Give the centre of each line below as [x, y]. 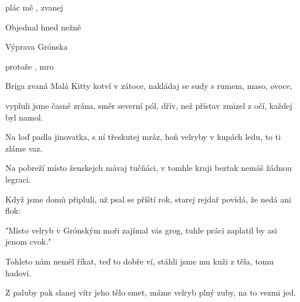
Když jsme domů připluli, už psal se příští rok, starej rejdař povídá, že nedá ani [148, 199]
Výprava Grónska [37, 47]
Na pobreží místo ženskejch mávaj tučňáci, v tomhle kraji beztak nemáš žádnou [149, 168]
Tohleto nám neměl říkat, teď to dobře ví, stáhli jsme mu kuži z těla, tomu [139, 261]
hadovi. [18, 272]
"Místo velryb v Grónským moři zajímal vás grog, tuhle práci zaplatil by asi [141, 230]
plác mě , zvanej [34, 7]
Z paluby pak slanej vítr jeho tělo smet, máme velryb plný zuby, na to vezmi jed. [151, 292]
